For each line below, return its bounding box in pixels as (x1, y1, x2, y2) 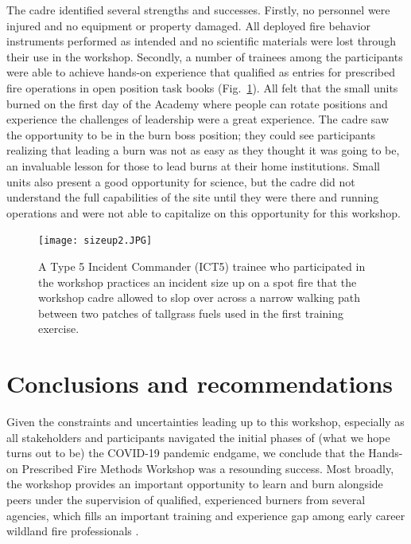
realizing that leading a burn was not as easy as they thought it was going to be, (6, 142, 400, 159)
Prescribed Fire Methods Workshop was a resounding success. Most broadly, (21, 460, 394, 476)
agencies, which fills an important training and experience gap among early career (6, 507, 405, 523)
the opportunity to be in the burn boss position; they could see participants (6, 126, 376, 143)
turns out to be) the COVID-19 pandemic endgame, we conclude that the (6, 444, 365, 461)
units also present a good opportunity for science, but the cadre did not (6, 173, 355, 190)
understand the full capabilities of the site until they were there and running (6, 189, 379, 205)
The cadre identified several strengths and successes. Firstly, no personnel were (6, 2, 390, 18)
